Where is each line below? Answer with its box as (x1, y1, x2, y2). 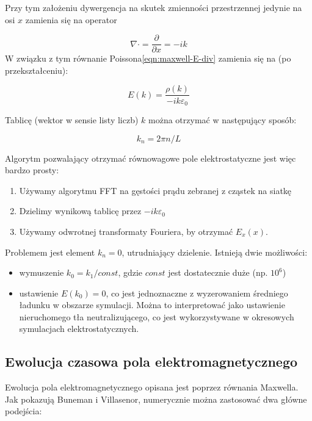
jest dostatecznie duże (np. (168, 266, 268, 279)
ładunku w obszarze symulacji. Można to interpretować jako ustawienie (19, 298, 285, 311)
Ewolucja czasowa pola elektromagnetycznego (5, 352, 298, 371)
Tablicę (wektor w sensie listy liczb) (5, 113, 139, 126)
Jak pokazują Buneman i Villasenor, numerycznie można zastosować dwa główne (5, 392, 307, 405)
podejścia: (5, 405, 42, 417)
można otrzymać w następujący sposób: (148, 113, 297, 126)
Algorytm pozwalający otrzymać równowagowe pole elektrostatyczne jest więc (5, 151, 296, 164)
